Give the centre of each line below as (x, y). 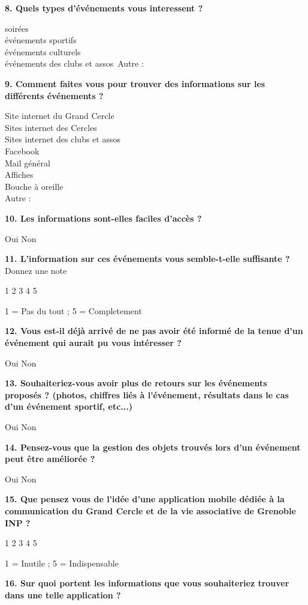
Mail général (28, 163)
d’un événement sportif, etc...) (69, 406)
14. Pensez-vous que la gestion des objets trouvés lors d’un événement (153, 447)
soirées (17, 28)
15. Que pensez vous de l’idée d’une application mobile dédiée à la (145, 499)
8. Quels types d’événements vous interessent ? (104, 8)
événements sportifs (41, 40)
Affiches (19, 175)
